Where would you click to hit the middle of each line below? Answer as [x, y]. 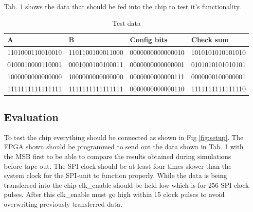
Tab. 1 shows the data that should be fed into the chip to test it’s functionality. [123, 6]
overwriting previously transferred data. [63, 204]
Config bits [149, 40]
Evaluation [31, 117]
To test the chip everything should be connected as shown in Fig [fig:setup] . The [124, 137]
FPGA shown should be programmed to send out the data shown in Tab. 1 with [124, 147]
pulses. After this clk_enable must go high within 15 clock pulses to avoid [114, 194]
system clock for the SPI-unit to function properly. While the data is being [116, 175]
